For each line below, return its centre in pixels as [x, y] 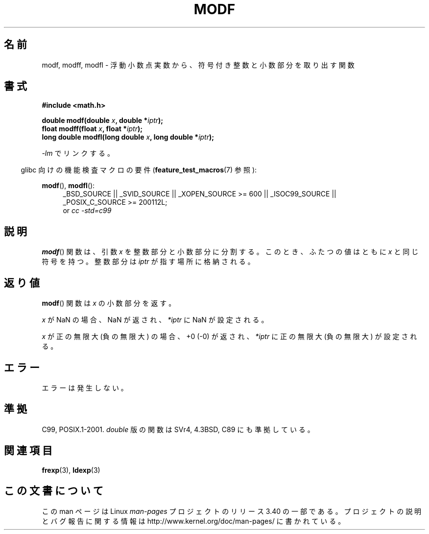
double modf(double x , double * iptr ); [103, 121]
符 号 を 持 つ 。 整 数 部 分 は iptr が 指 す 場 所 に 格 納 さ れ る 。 [148, 262]
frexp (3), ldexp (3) [71, 470]
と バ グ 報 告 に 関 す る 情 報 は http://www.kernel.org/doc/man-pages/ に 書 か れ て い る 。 [193, 521]
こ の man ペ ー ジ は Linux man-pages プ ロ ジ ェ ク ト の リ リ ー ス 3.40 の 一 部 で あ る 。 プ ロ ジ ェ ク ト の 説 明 [232, 511]
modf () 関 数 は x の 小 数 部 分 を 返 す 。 [109, 303]
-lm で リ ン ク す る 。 [78, 153]
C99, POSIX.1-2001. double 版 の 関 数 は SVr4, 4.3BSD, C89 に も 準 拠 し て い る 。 [178, 429]
